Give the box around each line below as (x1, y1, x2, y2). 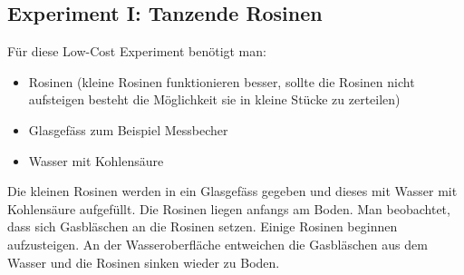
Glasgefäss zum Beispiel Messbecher (28, 120, 228, 139)
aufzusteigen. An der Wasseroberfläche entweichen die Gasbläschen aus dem (7, 234, 428, 253)
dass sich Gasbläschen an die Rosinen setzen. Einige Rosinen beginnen (7, 217, 398, 236)
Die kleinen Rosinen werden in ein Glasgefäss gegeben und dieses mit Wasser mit (7, 182, 458, 201)
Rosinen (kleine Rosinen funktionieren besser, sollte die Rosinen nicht (28, 72, 415, 91)
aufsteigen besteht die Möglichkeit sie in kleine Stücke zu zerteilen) (28, 90, 401, 109)
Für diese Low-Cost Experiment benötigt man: (7, 42, 266, 61)
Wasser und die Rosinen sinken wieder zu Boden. (7, 252, 280, 271)
